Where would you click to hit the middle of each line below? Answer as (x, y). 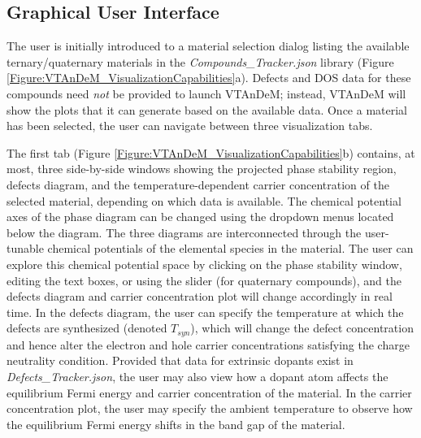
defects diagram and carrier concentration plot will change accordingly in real (200, 296)
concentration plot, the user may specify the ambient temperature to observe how (210, 408)
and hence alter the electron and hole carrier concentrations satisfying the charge (208, 344)
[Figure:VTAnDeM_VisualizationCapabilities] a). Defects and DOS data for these (209, 78)
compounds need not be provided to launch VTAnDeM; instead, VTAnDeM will (206, 93)
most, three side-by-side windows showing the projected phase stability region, (202, 169)
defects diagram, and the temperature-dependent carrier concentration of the (198, 184)
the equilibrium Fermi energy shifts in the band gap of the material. (176, 424)
